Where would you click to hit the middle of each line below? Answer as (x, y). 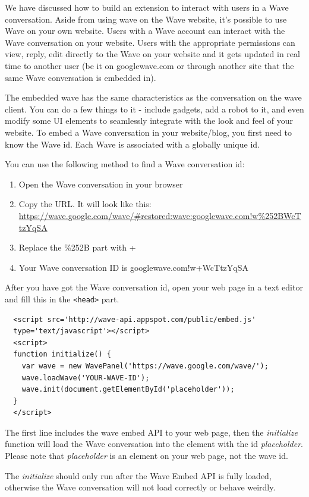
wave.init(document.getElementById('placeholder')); (128, 390)
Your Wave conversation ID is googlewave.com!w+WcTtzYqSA (133, 267)
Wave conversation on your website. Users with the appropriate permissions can (150, 42)
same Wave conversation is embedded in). (81, 77)
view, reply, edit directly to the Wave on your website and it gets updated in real (152, 54)
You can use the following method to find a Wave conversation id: (125, 164)
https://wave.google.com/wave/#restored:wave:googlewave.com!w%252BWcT (160, 215)
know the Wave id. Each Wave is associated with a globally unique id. (132, 144)
